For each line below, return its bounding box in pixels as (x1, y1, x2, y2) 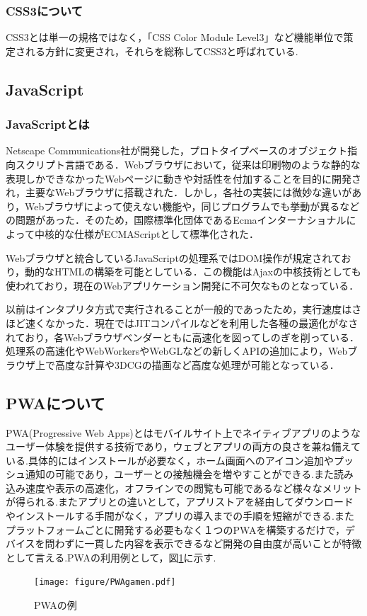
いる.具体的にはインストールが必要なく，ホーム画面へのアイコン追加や (6, 452, 334, 467)
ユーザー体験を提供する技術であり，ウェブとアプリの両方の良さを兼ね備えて (6, 439, 361, 454)
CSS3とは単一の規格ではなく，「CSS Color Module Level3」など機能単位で (6, 30, 344, 45)
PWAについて (6, 392, 105, 413)
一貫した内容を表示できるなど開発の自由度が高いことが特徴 (84, 536, 362, 551)
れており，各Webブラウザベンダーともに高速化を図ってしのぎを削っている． (6, 329, 360, 344)
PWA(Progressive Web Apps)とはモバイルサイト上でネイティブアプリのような (6, 425, 361, 440)
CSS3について (6, 1, 83, 19)
